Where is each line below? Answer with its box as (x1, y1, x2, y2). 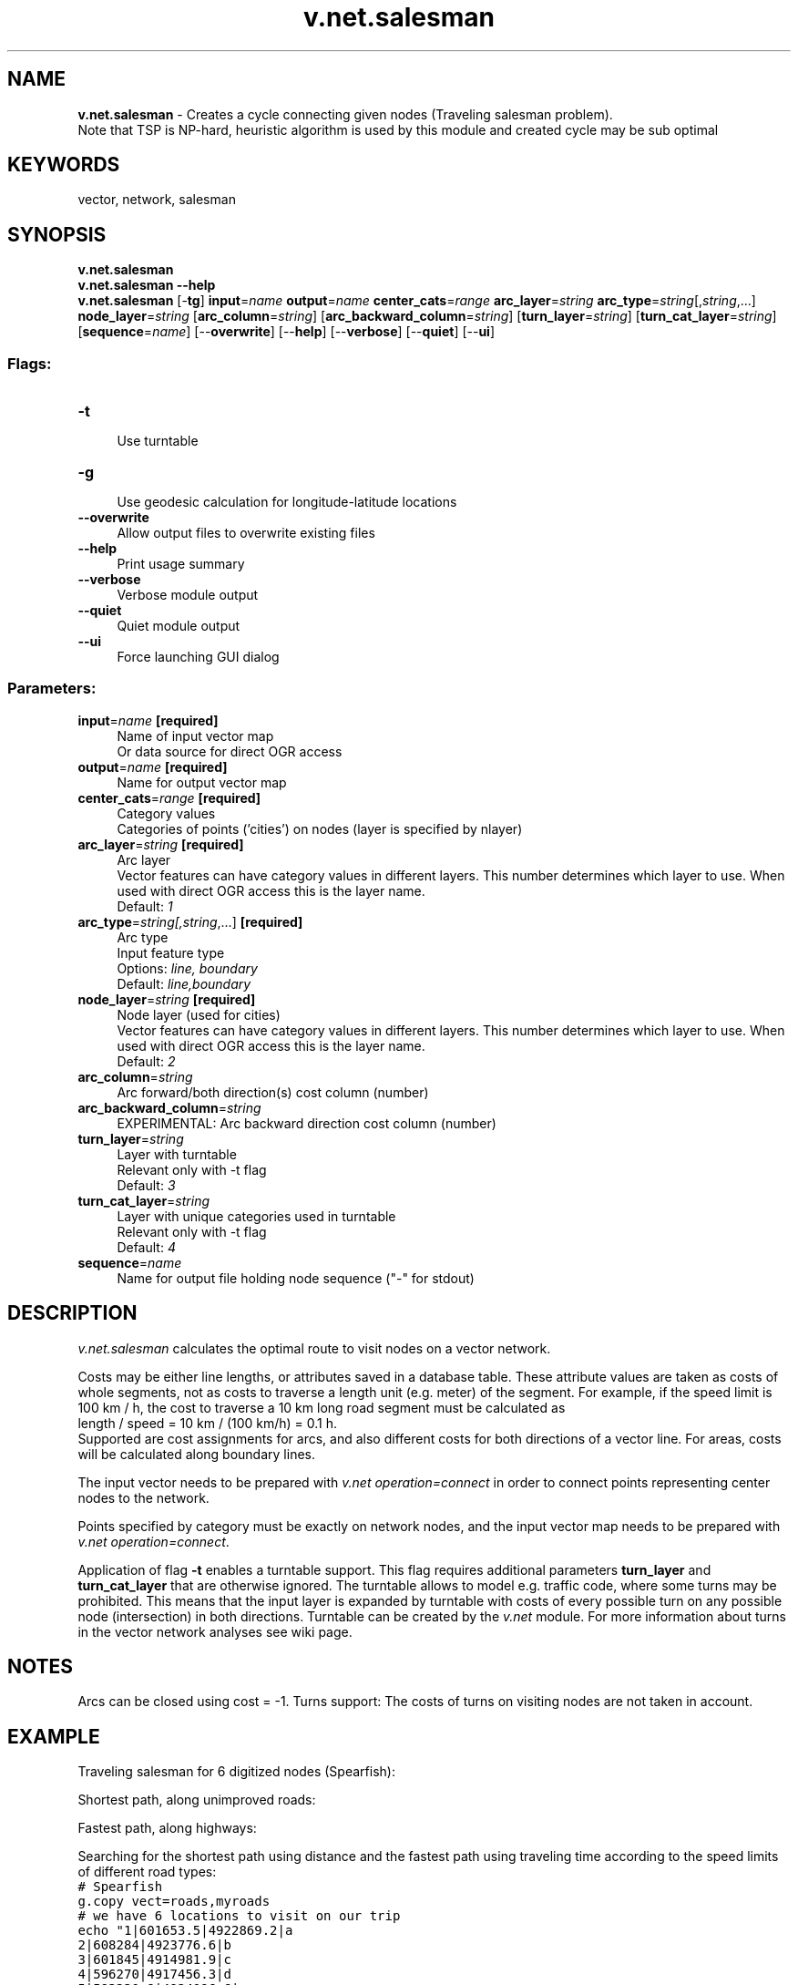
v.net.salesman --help (77, 277, 216, 293)
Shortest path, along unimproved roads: (77, 1792, 316, 1808)
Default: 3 (117, 1177, 176, 1193)
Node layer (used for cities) (117, 1006, 281, 1023)
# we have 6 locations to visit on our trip (77, 1908, 401, 1924)
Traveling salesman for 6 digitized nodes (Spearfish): (77, 1764, 395, 1780)
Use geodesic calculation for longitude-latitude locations (117, 494, 457, 510)
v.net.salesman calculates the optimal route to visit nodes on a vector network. (77, 1340, 551, 1356)
